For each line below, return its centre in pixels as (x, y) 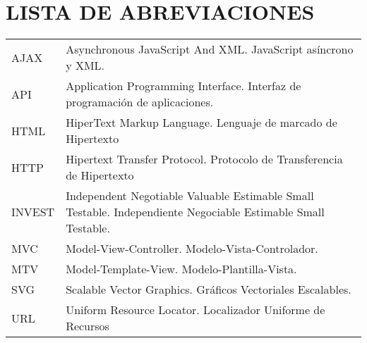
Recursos (88, 326)
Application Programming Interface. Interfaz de (183, 86)
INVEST (33, 212)
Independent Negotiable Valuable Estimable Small (190, 196)
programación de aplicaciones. (140, 102)
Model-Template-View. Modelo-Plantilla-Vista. (181, 269)
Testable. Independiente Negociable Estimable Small (195, 212)
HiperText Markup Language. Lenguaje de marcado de (201, 123)
